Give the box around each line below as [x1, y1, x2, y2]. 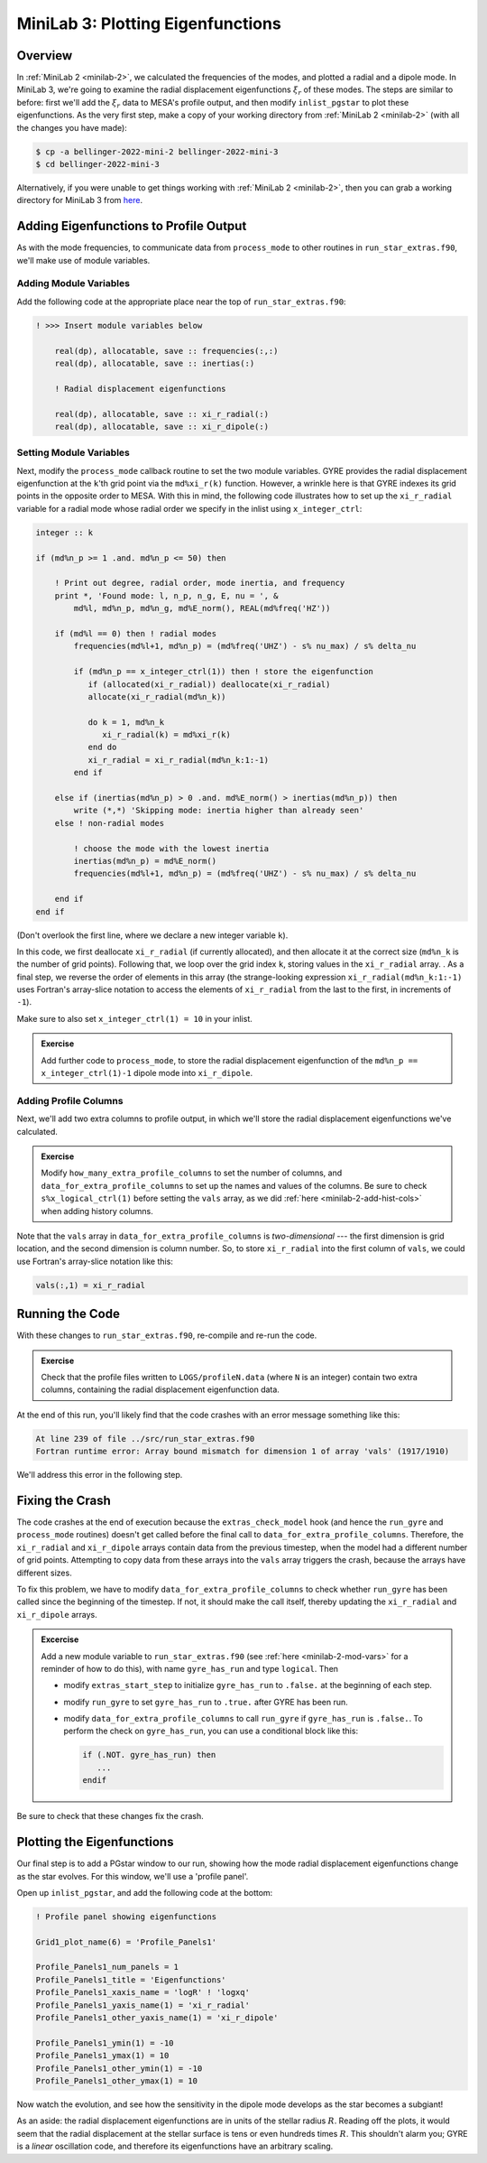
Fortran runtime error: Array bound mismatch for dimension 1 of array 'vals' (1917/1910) [35, 1446, 450, 1457]
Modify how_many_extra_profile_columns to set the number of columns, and [41, 1167, 343, 1178]
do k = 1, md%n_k [87, 717, 165, 727]
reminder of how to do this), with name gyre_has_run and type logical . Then [41, 1663, 338, 1674]
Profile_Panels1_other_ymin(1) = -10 [35, 2063, 203, 2074]
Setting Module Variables [16, 447, 130, 460]
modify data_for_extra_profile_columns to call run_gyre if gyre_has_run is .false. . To [63, 1713, 423, 1724]
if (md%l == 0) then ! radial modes [54, 628, 216, 638]
